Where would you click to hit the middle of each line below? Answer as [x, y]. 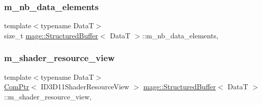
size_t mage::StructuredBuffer [51, 35]
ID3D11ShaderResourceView [85, 87]
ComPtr [17, 87]
